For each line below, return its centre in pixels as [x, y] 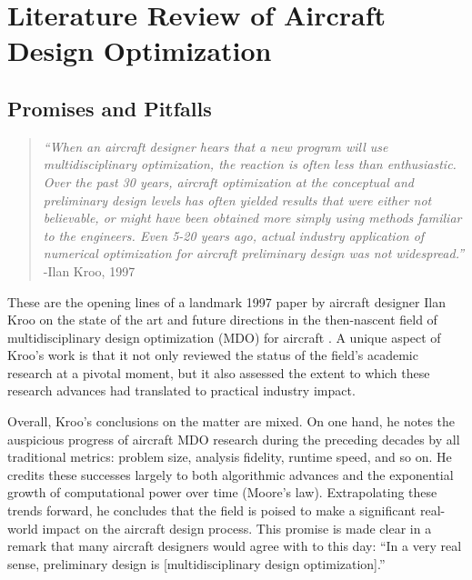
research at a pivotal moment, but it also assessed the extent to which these [219, 372]
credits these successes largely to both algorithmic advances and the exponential [231, 474]
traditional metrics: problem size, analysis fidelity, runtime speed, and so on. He [230, 457]
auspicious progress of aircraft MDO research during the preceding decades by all [234, 439]
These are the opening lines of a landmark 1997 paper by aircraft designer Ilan [226, 301]
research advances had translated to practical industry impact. [181, 390]
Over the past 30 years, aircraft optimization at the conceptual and [228, 181]
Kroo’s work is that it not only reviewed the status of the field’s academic [213, 355]
